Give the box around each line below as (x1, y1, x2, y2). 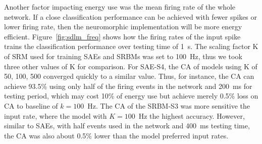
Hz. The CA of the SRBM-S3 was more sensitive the (87, 100, 250, 111)
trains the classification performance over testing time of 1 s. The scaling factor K (4, 41, 258, 52)
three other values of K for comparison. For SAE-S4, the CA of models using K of (4, 61, 257, 71)
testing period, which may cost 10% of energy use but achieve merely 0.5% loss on (4, 90, 258, 101)
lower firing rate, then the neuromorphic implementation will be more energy (4, 21, 242, 32)
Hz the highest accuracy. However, (138, 110, 245, 121)
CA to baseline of (4, 100, 58, 111)
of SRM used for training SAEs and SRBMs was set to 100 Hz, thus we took (4, 51, 242, 61)
